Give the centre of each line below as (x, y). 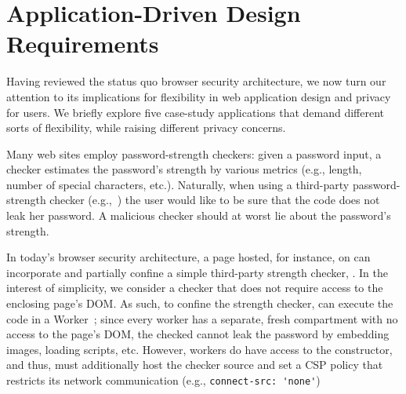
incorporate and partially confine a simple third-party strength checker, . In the (197, 272)
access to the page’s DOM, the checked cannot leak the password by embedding (198, 334)
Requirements (83, 44)
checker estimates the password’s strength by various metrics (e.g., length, (184, 169)
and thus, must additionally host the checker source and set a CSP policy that (195, 365)
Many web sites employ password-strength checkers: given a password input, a (194, 153)
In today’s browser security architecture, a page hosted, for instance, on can (188, 257)
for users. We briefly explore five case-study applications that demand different (196, 112)
